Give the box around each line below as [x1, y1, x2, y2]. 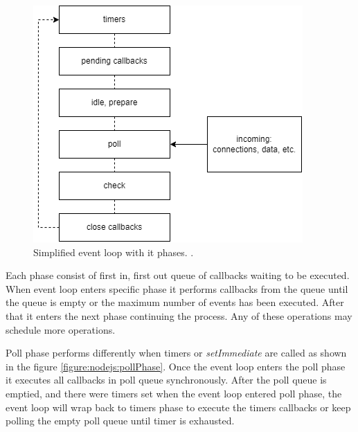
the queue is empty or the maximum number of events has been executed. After [6, 295, 344, 309]
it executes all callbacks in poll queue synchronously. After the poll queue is [6, 372, 327, 387]
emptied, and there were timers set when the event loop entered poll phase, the [6, 386, 342, 400]
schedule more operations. [6, 322, 116, 336]
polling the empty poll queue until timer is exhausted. [6, 413, 235, 428]
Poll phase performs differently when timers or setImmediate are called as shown [6, 345, 347, 360]
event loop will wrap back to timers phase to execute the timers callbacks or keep [6, 399, 351, 414]
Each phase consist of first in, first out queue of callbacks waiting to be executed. [6, 268, 350, 282]
